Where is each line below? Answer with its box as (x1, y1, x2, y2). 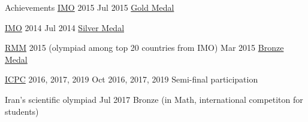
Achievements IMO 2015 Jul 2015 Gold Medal (5, 1, 174, 13)
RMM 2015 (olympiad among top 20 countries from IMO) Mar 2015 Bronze (5, 41, 284, 54)
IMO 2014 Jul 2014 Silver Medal (5, 21, 125, 33)
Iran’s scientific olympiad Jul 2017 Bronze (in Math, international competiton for (5, 93, 303, 105)
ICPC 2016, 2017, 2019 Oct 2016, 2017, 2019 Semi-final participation (5, 73, 258, 86)
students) (5, 105, 39, 117)
